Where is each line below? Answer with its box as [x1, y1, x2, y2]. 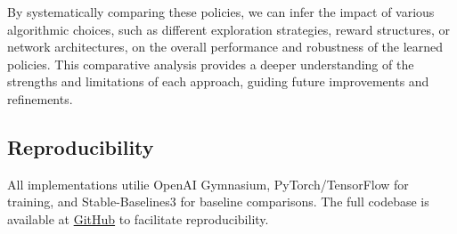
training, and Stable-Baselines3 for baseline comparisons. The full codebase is [7, 192, 429, 211]
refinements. [7, 89, 73, 108]
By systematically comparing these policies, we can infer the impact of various [7, 3, 435, 20]
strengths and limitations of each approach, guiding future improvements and [7, 72, 429, 91]
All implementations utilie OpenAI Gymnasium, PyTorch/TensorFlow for [7, 174, 409, 193]
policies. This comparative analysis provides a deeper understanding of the [7, 54, 414, 73]
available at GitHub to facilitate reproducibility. [7, 209, 269, 228]
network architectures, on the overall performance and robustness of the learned [7, 37, 444, 56]
